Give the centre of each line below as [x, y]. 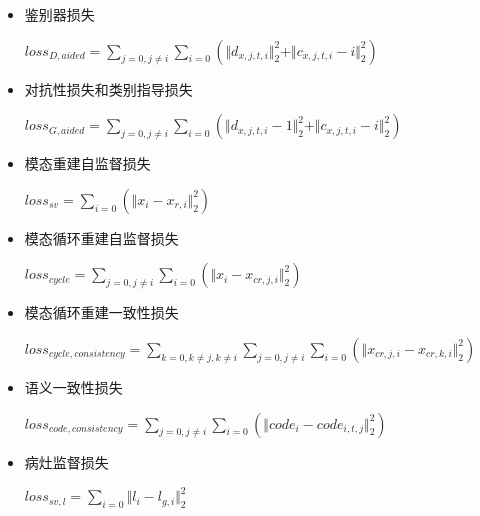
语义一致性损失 [73, 386]
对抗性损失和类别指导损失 [108, 88]
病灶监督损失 [66, 461]
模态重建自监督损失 [87, 163]
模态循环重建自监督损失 [101, 237]
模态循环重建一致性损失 [101, 312]
